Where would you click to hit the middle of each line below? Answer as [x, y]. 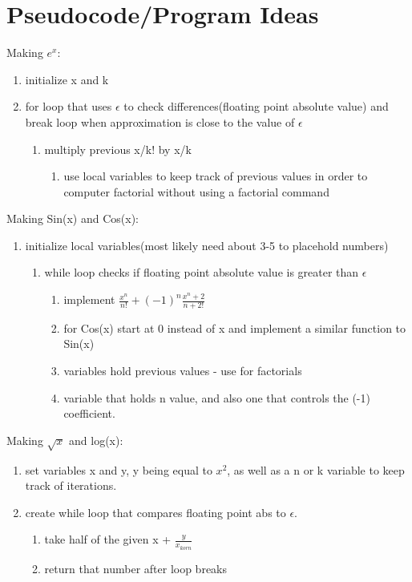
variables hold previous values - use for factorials [183, 371]
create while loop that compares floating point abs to [156, 512]
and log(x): [96, 440]
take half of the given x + [108, 539]
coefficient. [89, 413]
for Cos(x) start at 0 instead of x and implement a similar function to [235, 327]
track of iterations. [71, 485]
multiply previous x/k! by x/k [118, 149]
